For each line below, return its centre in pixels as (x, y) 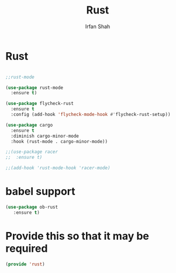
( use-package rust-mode (34, 88)
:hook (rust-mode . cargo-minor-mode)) (59, 141)
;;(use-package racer (32, 152)
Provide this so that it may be (77, 236)
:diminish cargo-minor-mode (45, 136)
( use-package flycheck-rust (40, 104)
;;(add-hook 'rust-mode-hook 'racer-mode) (58, 168)
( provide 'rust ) (25, 264)
